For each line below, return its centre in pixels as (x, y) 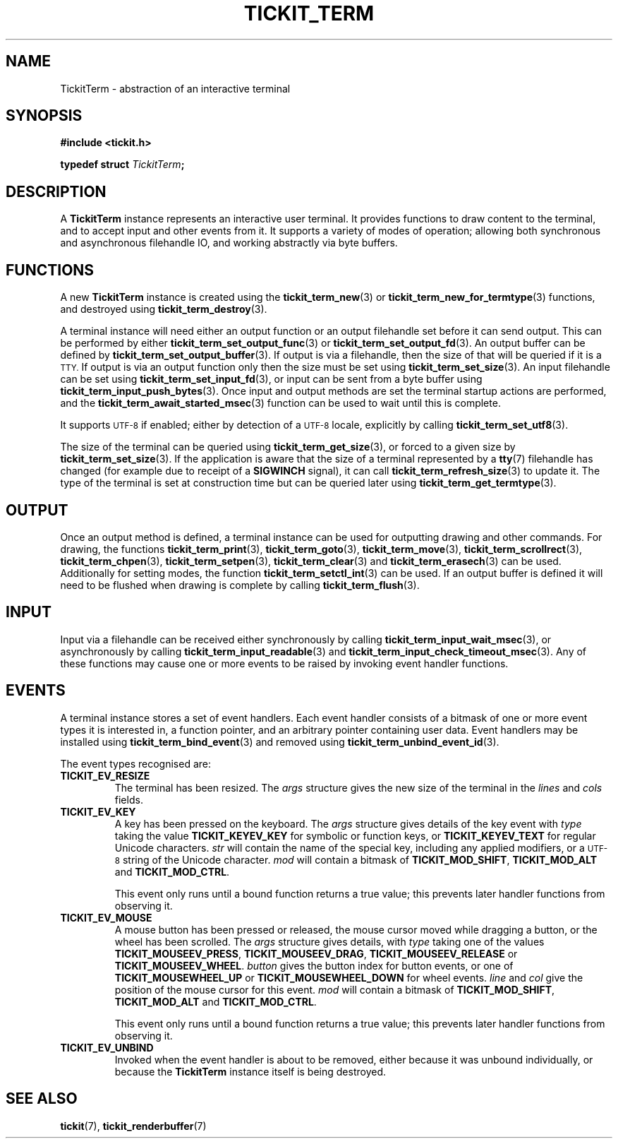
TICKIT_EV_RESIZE (105, 775)
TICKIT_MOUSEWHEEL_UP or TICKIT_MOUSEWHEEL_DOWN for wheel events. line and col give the (349, 977)
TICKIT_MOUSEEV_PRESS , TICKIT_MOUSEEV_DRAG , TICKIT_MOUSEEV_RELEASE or (316, 953)
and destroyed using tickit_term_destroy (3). (164, 309)
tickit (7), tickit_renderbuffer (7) (133, 1126)
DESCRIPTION (56, 191)
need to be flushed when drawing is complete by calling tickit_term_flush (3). (240, 585)
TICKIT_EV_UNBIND (107, 1047)
